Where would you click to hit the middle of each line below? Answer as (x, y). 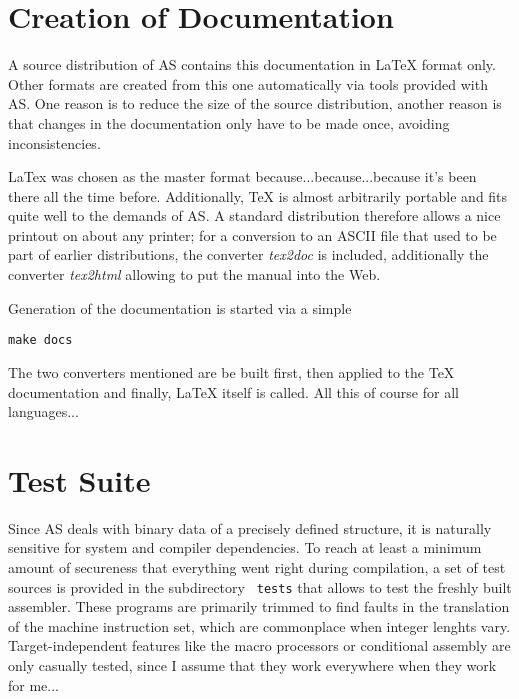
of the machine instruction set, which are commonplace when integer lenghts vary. (259, 625)
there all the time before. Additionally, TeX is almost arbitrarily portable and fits (258, 195)
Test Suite (79, 479)
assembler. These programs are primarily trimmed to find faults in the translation (259, 606)
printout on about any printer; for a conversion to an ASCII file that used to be (252, 234)
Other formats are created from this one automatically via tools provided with (248, 83)
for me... (33, 684)
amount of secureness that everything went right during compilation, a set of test (257, 567)
